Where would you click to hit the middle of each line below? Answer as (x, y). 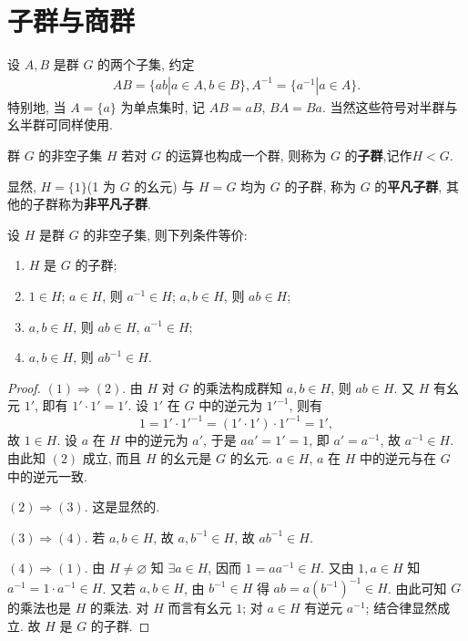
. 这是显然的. (122, 507)
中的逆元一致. (47, 476)
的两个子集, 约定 (146, 64)
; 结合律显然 (402, 608)
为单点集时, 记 (163, 106)
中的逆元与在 (397, 457)
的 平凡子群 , (408, 186)
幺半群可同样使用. (60, 124)
